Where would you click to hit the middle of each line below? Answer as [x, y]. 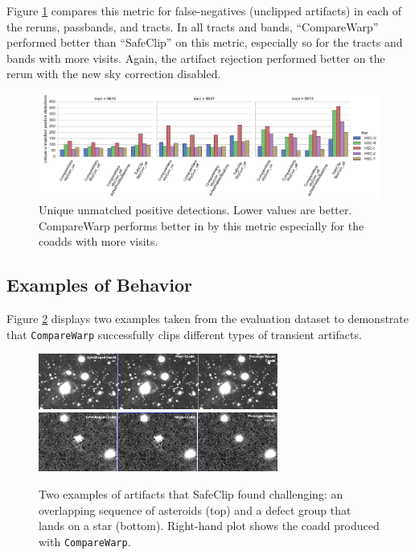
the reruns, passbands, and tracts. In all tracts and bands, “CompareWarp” [193, 26]
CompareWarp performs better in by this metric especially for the [201, 225]
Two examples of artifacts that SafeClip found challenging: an [191, 493]
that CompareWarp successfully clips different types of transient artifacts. [184, 334]
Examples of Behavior [99, 285]
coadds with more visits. [99, 241]
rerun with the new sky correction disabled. [114, 74]
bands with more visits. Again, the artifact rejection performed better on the [196, 58]
